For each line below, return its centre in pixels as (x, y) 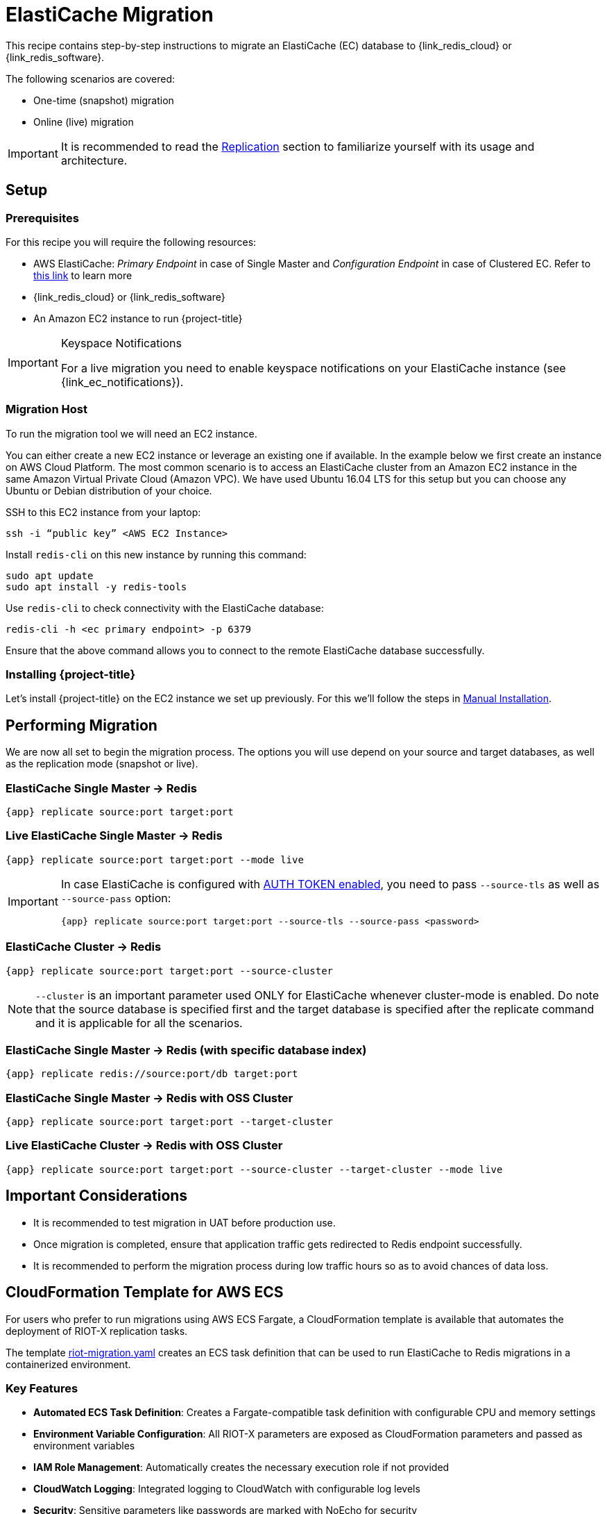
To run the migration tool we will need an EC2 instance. (131, 433)
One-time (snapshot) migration (104, 100)
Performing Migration (82, 725)
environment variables (84, 1446)
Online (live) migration (84, 122)
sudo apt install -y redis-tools (96, 587)
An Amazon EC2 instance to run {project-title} (138, 318)
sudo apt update (50, 575)
